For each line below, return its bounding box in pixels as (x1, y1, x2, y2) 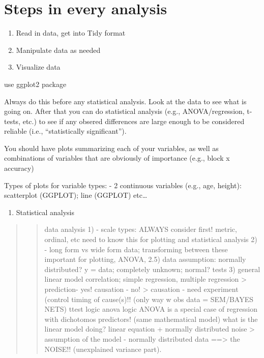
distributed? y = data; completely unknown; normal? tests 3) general (44, 263, 260, 274)
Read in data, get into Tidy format (16, 27, 126, 38)
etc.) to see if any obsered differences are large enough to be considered (22, 115, 245, 126)
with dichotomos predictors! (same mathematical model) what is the (44, 313, 258, 324)
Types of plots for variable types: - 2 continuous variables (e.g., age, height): (4, 180, 242, 190)
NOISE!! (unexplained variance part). (44, 343, 162, 354)
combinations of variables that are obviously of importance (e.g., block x (4, 153, 230, 163)
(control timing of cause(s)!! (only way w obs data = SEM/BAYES (44, 293, 253, 304)
